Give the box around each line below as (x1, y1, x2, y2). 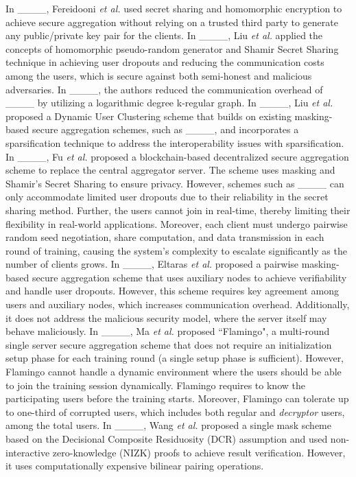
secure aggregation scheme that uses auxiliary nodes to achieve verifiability (32, 270, 347, 284)
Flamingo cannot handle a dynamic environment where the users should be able (5, 364, 342, 379)
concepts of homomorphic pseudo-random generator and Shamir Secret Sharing (5, 41, 339, 56)
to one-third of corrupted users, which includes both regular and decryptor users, (5, 404, 345, 419)
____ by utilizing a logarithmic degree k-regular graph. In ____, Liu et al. (5, 95, 333, 110)
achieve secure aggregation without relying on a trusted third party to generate (5, 14, 338, 29)
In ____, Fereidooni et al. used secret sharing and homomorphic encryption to (5, 1, 342, 15)
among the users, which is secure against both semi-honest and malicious (5, 68, 312, 82)
